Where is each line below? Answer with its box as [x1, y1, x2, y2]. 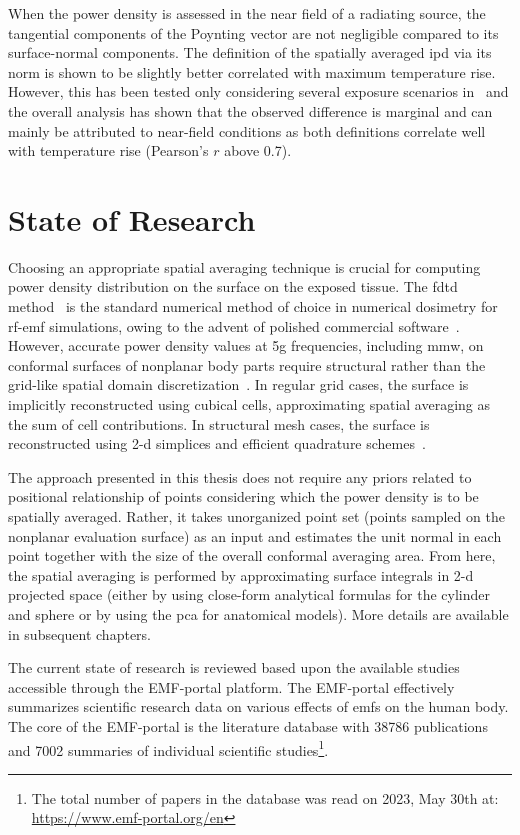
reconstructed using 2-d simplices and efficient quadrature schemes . [8, 433, 426, 454]
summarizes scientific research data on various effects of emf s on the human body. [8, 696, 509, 717]
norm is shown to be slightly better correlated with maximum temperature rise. [8, 61, 496, 82]
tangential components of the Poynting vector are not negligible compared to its [8, 22, 499, 43]
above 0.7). [224, 140, 292, 161]
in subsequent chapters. [8, 623, 151, 644]
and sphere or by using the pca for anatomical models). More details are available [8, 603, 509, 624]
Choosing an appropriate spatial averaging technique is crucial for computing [8, 256, 481, 277]
